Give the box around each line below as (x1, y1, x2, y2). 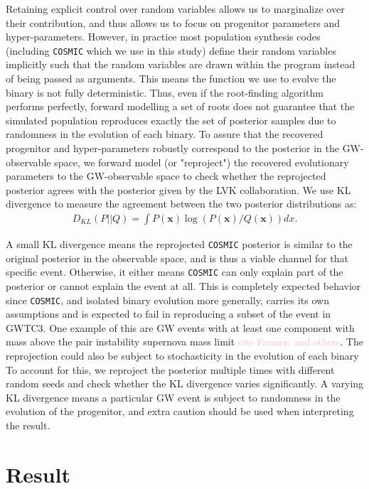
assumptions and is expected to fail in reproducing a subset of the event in (6, 306, 331, 321)
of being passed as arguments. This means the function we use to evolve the (6, 71, 336, 86)
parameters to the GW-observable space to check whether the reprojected (6, 168, 326, 183)
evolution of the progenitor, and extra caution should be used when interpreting (6, 404, 354, 419)
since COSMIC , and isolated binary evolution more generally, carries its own (6, 292, 329, 307)
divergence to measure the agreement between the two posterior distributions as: (6, 196, 357, 211)
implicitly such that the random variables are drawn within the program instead (6, 57, 355, 72)
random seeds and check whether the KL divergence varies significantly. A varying (6, 376, 364, 391)
